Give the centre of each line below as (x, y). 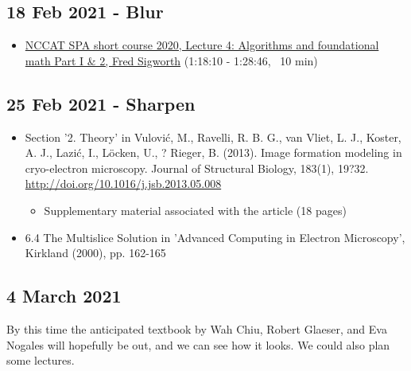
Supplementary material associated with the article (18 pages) (195, 210)
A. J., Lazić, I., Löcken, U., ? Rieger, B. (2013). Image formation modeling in (213, 152)
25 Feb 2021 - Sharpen (101, 103)
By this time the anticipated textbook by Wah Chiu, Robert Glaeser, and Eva (197, 328)
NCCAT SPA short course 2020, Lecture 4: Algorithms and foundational (202, 45)
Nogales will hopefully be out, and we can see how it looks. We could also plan (198, 344)
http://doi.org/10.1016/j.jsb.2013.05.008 (123, 184)
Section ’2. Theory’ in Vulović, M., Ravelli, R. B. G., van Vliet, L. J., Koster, (213, 137)
